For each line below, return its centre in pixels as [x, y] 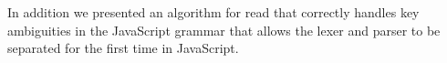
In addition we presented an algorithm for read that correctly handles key [213, 12]
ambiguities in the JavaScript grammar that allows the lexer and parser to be [224, 30]
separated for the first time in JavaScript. [123, 48]
